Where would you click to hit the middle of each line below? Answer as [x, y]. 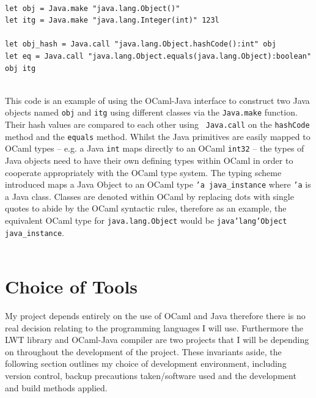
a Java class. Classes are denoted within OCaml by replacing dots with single [149, 196]
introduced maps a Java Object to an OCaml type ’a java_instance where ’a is [158, 184]
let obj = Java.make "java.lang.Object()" [93, 8]
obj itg [20, 68]
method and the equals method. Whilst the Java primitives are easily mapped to [158, 136]
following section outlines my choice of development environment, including [146, 363]
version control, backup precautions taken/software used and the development [151, 375]
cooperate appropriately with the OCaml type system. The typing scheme [143, 172]
